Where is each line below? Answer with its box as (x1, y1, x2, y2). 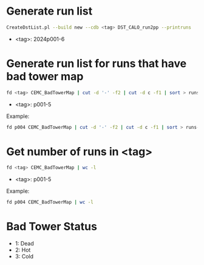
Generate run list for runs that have (6, 57, 187, 71)
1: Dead (15, 240, 35, 247)
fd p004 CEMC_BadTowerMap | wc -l (6, 199, 94, 205)
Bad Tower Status (6, 220, 97, 233)
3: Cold (15, 253, 33, 260)
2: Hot (15, 246, 31, 253)
